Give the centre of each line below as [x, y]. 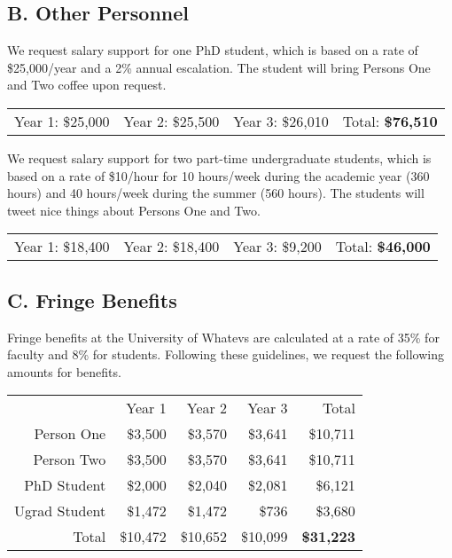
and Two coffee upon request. [87, 85]
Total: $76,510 [390, 121]
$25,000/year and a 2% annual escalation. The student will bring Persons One [219, 67]
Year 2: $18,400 [171, 247]
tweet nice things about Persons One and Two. [134, 210]
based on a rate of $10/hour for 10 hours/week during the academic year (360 [218, 175]
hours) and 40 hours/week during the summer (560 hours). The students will [216, 193]
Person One [70, 434]
